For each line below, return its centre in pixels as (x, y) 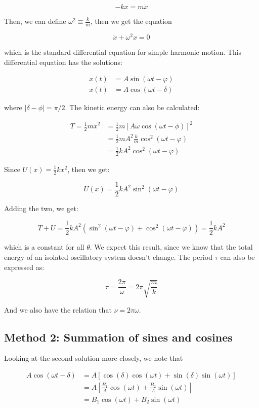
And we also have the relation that (58, 309)
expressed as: (24, 267)
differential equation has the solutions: (63, 62)
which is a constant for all (44, 247)
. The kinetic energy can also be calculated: (132, 107)
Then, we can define (35, 21)
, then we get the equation (131, 21)
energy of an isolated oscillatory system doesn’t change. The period (108, 257)
